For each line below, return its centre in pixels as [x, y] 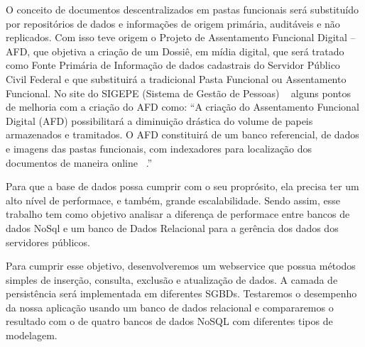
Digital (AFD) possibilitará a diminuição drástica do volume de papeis [159, 120]
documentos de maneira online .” [79, 162]
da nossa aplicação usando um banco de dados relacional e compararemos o [170, 307]
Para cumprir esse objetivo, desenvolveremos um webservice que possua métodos [181, 266]
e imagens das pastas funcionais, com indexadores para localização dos [159, 148]
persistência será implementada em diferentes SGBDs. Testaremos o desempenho [181, 293]
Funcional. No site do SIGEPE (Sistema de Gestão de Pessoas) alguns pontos [178, 93]
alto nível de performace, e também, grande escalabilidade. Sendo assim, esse [173, 200]
